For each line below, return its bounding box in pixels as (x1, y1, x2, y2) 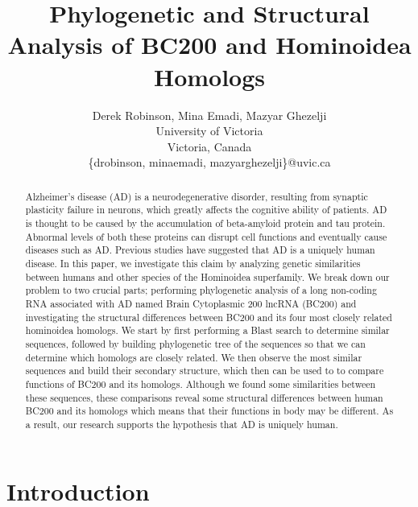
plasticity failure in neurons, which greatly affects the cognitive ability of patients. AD (25, 203, 387, 216)
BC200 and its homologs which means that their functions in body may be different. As (25, 404, 394, 418)
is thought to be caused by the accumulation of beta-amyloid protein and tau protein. (25, 216, 386, 229)
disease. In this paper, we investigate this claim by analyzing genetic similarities (25, 256, 361, 270)
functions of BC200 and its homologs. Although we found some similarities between (25, 377, 376, 390)
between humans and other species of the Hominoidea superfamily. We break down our (25, 270, 390, 283)
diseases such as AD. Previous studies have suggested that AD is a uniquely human (25, 243, 375, 257)
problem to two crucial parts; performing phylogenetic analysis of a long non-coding (25, 283, 377, 297)
